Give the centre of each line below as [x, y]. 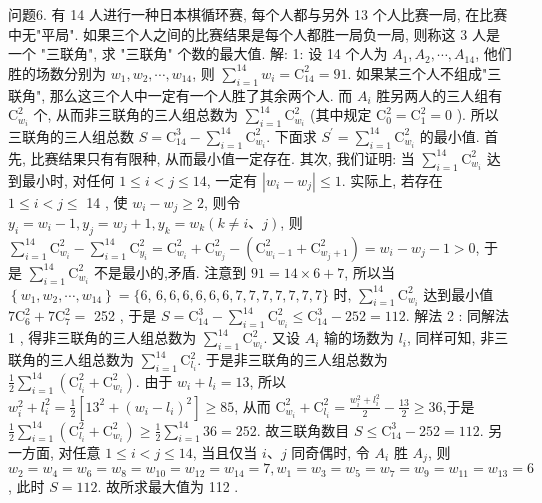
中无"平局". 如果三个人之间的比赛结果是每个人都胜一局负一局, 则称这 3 [238, 33]
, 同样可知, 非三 [458, 337]
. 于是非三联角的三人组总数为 [292, 359]
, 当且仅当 [225, 451]
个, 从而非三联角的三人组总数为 [136, 114]
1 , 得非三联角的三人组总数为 [102, 337]
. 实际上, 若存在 [392, 179]
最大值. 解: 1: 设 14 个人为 [303, 53]
